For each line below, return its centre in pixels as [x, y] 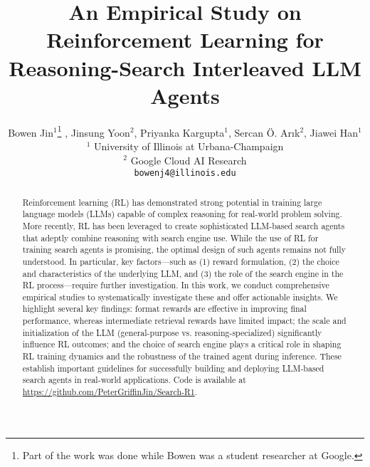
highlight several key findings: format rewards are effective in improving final [164, 309]
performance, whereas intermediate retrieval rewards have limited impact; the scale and [184, 321]
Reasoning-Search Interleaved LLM [185, 67]
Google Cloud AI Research [189, 160]
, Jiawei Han [331, 132]
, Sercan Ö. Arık [264, 132]
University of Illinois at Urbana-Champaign [189, 146]
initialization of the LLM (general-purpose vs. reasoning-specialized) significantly [172, 332]
